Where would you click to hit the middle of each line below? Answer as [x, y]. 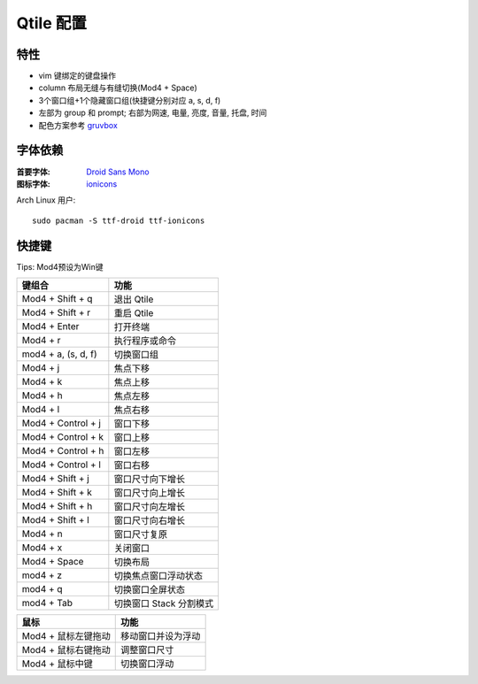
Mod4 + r [41, 340]
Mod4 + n [42, 534]
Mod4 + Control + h [63, 451]
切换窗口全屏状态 [150, 590]
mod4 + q [42, 589]
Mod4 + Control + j [62, 423]
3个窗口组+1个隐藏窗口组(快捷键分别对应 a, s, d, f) [130, 100]
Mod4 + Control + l [62, 465]
